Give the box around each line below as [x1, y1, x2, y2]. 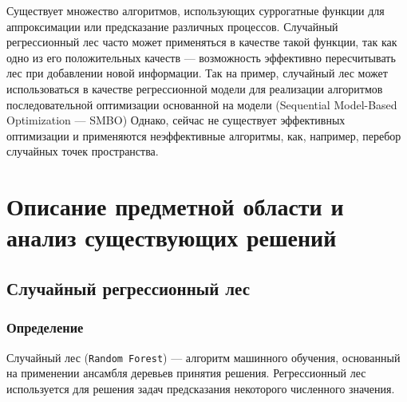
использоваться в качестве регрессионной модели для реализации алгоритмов [6, 80, 383, 97]
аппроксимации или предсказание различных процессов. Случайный [6, 18, 338, 34]
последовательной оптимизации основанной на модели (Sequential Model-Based [6, 96, 397, 112]
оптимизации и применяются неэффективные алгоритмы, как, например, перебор [6, 127, 401, 144]
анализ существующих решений [6, 221, 337, 254]
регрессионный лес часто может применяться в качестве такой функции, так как [6, 33, 397, 50]
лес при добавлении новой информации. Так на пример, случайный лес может [6, 65, 388, 81]
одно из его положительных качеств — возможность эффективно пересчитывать [6, 49, 396, 65]
